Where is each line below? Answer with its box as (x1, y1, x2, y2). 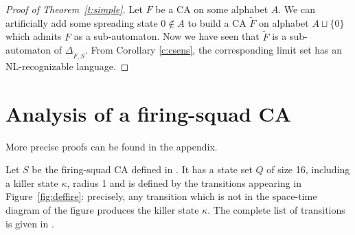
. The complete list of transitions (207, 203, 345, 217)
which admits (5, 29, 62, 43)
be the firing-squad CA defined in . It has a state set (32, 162, 253, 177)
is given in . (5, 216, 54, 230)
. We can (278, 2, 315, 16)
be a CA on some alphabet (155, 2, 268, 16)
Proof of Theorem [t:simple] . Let (5, 2, 143, 16)
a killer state (5, 175, 58, 190)
